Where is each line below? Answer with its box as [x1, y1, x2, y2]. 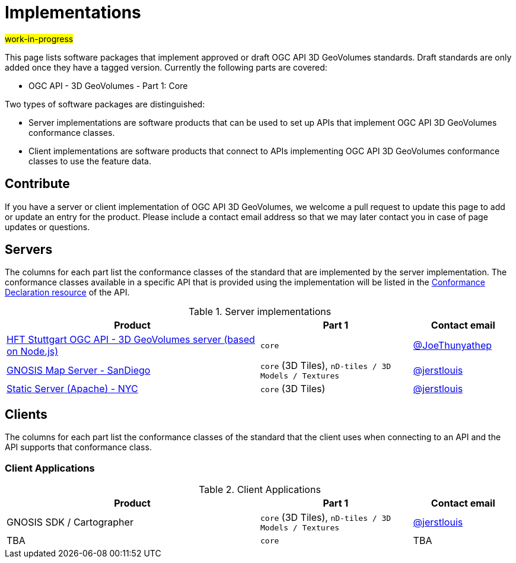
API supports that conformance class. [5, 442, 152, 453]
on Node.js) [7, 345, 59, 358]
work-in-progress [5, 33, 74, 44]
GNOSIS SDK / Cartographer [7, 516, 133, 528]
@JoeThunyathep [413, 339, 492, 352]
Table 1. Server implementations [188, 306, 332, 318]
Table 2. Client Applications [199, 484, 321, 496]
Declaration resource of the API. [5, 287, 130, 298]
